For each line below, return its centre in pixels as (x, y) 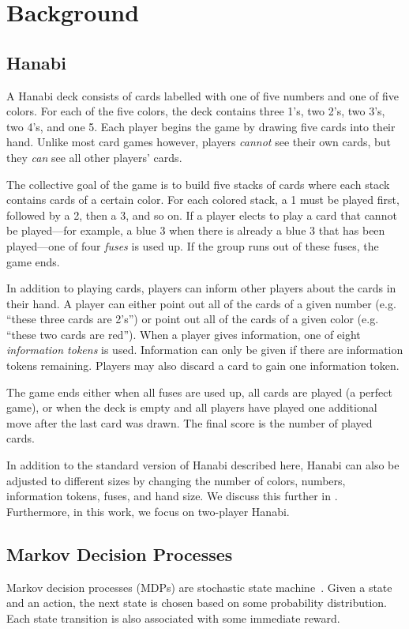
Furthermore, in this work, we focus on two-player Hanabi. (148, 511)
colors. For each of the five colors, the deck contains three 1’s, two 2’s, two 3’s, (196, 111)
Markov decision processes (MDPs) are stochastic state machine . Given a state (199, 587)
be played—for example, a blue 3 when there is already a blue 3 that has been (196, 230)
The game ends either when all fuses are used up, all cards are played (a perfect (199, 392)
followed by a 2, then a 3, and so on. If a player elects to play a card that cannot (202, 215)
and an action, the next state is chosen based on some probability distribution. (197, 603)
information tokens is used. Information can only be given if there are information (205, 350)
